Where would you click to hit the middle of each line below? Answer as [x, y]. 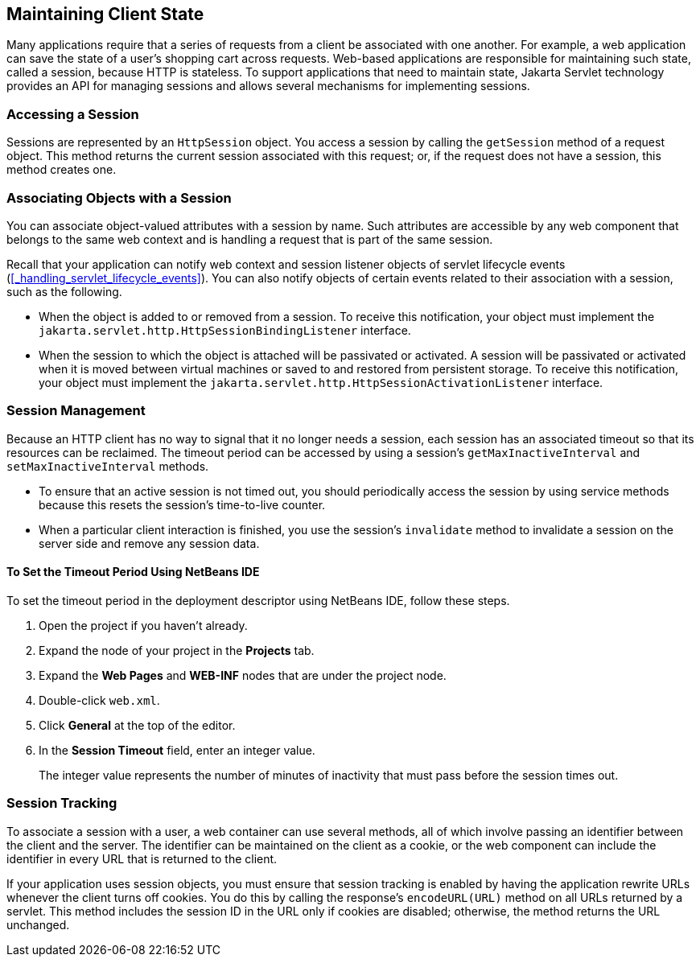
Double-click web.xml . [99, 700]
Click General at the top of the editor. [137, 725]
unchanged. [38, 924]
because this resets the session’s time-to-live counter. [182, 504]
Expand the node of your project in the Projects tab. [177, 650]
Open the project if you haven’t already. [143, 625]
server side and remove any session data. [149, 543]
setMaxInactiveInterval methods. [108, 466]
